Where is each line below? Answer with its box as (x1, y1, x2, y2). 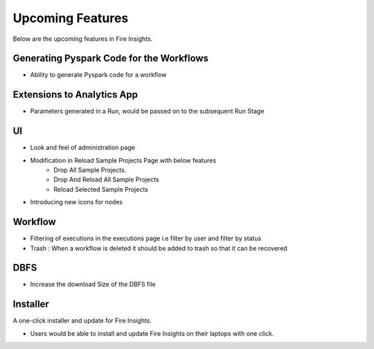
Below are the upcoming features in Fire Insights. (12, 35, 153, 43)
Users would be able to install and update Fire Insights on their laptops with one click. (30, 329, 274, 337)
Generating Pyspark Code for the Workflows (12, 53, 209, 64)
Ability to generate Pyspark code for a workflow (30, 71, 167, 79)
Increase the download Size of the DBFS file (30, 280, 156, 289)
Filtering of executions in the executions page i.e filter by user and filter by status (30, 234, 262, 242)
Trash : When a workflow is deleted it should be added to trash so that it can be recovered (30, 244, 287, 252)
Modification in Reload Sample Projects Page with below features (30, 156, 217, 164)
